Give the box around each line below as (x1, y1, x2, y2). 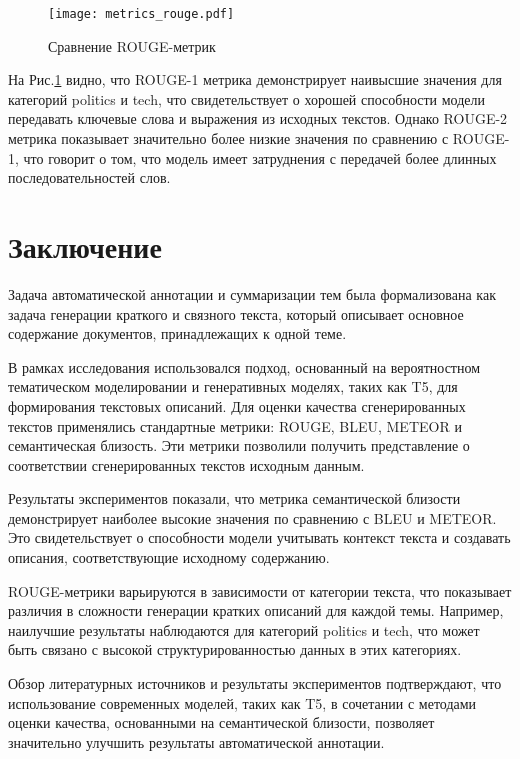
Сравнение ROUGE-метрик (48, 35, 216, 56)
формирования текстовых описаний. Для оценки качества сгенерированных (8, 395, 466, 416)
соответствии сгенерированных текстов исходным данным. (8, 454, 365, 475)
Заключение (8, 226, 162, 266)
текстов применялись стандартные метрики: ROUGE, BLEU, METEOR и (8, 415, 462, 436)
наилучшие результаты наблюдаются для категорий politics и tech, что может (8, 619, 480, 640)
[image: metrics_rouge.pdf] (48, 7, 235, 21)
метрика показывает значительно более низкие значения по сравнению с (8, 128, 449, 149)
